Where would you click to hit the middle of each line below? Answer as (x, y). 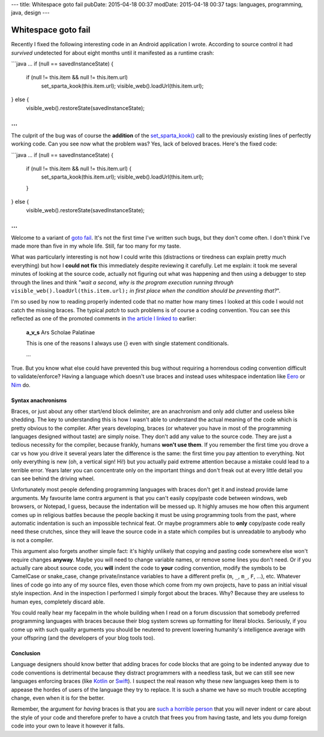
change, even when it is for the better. (58, 698)
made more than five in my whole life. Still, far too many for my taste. (96, 246)
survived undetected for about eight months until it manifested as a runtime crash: (112, 53)
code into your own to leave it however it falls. (68, 726)
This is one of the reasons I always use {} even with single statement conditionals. (127, 343)
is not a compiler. (32, 540)
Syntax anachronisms (39, 400)
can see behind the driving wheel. (53, 479)
